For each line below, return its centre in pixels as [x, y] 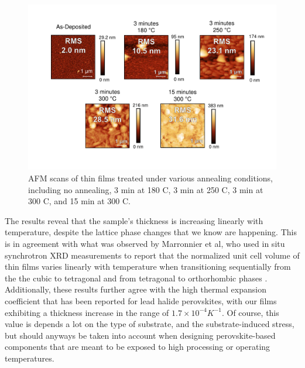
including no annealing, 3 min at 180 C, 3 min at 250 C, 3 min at [146, 189]
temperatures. [30, 358]
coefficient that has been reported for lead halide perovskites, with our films [141, 300]
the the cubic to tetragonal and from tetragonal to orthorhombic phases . [136, 278]
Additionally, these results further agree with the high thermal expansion [136, 289]
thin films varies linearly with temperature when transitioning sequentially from [148, 266]
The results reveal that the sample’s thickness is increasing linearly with [134, 220]
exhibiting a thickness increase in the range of [87, 312]
